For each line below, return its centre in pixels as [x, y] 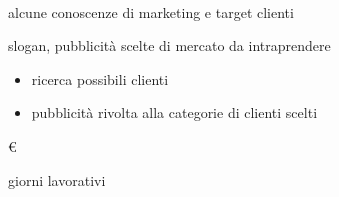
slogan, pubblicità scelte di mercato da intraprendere [169, 45]
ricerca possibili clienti [100, 78]
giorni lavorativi [57, 179]
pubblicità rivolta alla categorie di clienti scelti [174, 112]
